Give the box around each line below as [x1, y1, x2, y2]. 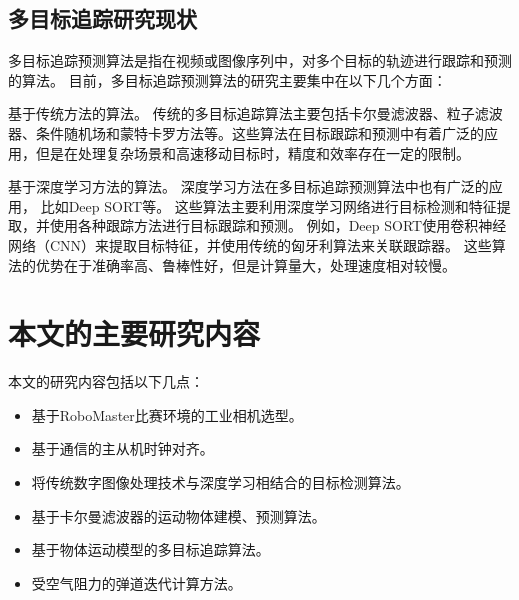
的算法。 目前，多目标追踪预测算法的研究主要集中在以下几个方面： [8, 69, 447, 90]
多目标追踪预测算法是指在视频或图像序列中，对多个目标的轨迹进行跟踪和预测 [8, 50, 512, 71]
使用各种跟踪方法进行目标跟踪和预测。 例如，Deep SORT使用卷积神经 [49, 215, 507, 236]
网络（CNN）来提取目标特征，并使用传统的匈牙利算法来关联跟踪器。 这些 [8, 234, 492, 255]
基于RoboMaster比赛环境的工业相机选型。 [31, 404, 303, 425]
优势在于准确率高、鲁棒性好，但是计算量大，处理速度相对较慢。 [35, 254, 456, 275]
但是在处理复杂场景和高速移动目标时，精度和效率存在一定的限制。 [35, 142, 470, 163]
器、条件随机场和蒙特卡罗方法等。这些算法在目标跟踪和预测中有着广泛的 [8, 122, 484, 143]
